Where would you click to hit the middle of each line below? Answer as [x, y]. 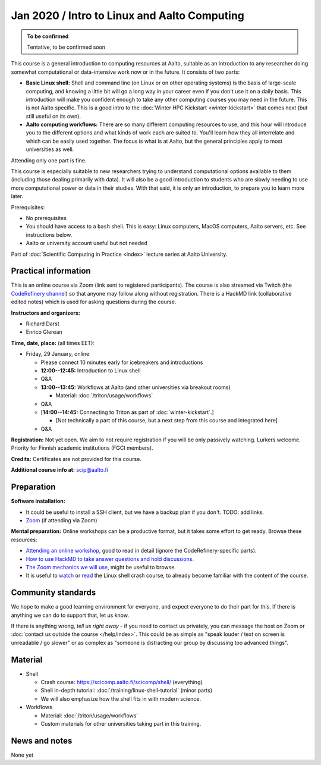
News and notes [42, 741]
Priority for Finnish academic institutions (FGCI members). [82, 448]
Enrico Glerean [44, 332]
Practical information [51, 271]
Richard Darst [43, 324]
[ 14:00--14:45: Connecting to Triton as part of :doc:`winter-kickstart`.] [127, 412]
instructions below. [49, 234]
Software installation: [38, 501]
